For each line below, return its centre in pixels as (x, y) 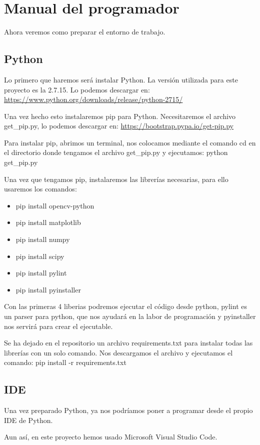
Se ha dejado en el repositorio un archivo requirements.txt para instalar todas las (128, 343)
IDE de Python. (28, 420)
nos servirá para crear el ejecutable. (58, 326)
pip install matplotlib (48, 222)
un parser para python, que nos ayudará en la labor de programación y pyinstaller (130, 316)
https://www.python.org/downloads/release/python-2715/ (93, 99)
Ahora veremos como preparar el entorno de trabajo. (85, 32)
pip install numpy (43, 239)
